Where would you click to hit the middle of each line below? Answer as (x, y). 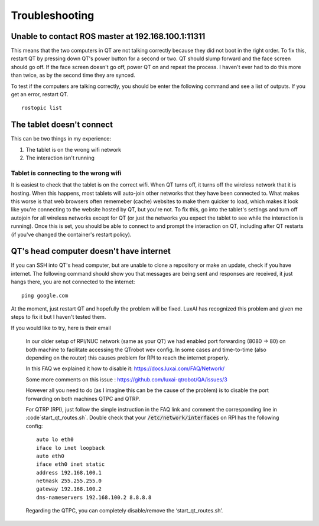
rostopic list (42, 108)
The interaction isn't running (60, 158)
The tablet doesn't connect (62, 125)
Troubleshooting (53, 15)
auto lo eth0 (55, 440)
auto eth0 (50, 456)
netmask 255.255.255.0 (69, 481)
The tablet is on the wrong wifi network (73, 149)
